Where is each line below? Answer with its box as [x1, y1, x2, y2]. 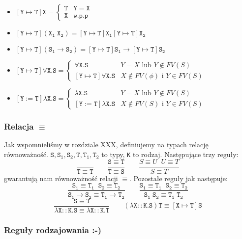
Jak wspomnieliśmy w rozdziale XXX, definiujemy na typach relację [4, 139, 209, 150]
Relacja [4, 120, 34, 132]
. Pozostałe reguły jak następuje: [129, 173, 228, 183]
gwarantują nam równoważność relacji [4, 173, 118, 183]
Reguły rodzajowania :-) [4, 223, 102, 236]
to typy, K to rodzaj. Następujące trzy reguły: [101, 149, 239, 159]
